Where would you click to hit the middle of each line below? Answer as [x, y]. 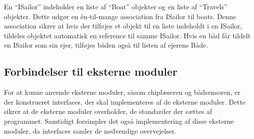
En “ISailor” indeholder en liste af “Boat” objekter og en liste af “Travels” [116, 6]
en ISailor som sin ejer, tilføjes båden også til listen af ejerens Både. [106, 45]
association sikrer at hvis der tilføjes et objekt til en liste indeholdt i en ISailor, [123, 26]
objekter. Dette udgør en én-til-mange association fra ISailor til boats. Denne [120, 16]
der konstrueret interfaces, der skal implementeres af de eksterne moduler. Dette [125, 101]
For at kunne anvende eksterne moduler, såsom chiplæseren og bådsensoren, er [122, 92]
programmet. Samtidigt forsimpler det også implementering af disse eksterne [119, 121]
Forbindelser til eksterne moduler [91, 71]
